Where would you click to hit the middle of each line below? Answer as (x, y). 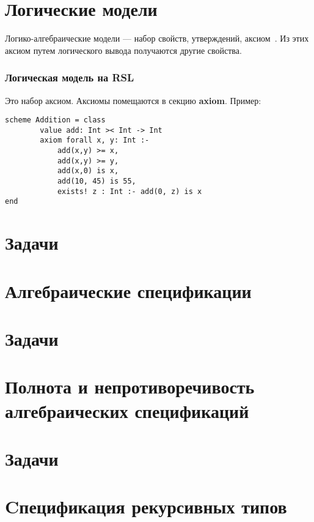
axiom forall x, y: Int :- (95, 140)
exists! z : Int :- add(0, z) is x (130, 191)
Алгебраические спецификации (128, 290)
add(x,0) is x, (88, 171)
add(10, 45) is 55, (97, 181)
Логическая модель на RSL (70, 77)
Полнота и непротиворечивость (130, 386)
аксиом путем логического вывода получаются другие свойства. (123, 50)
